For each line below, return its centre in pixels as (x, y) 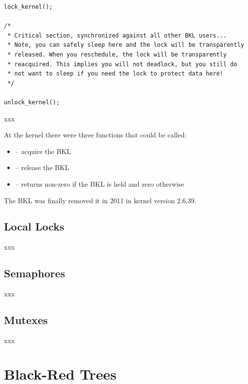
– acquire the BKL (43, 151)
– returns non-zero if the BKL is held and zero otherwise (100, 183)
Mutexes (26, 320)
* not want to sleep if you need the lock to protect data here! (115, 74)
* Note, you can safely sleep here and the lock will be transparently (126, 45)
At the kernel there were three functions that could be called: (95, 135)
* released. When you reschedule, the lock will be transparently (117, 54)
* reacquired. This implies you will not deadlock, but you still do (122, 64)
